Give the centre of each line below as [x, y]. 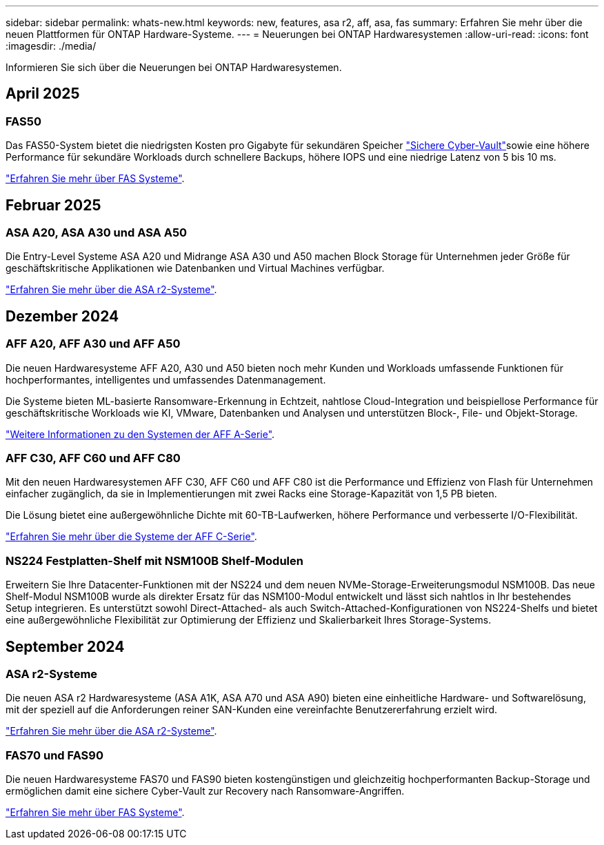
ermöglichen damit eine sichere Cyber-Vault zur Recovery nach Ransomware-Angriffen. [205, 791]
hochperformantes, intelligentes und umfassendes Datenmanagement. [166, 379]
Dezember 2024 [62, 316]
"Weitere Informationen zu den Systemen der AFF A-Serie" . [140, 434]
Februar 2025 [53, 205]
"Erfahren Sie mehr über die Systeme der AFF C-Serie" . [131, 537]
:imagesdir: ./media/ [51, 46]
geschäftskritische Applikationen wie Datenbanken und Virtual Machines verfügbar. [195, 268]
